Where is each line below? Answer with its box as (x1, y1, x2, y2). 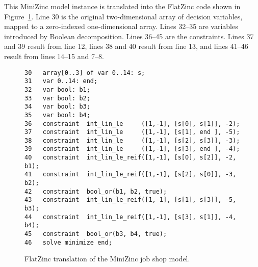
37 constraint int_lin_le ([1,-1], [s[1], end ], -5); (24, 128, 240, 136)
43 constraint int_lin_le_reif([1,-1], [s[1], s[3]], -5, (24, 196, 237, 204)
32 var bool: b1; (24, 86, 90, 93)
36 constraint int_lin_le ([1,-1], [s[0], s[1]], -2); (24, 120, 240, 127)
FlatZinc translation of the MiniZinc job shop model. (24, 253, 190, 264)
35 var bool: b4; (24, 111, 90, 119)
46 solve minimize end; (24, 238, 112, 246)
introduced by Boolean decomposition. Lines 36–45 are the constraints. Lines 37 (4, 31, 254, 41)
